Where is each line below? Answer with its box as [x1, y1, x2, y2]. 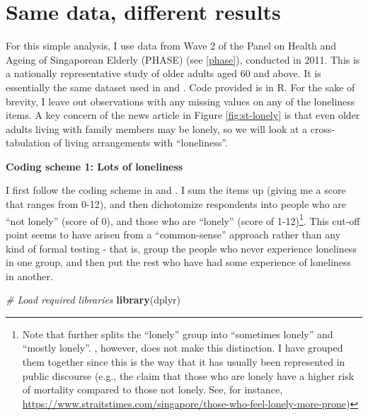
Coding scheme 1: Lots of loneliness [6, 158, 183, 173]
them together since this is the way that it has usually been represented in [22, 354, 345, 369]
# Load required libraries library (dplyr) [6, 292, 180, 307]
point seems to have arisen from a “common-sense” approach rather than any [6, 226, 341, 241]
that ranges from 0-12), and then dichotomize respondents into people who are [6, 197, 347, 212]
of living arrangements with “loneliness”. [53, 135, 228, 150]
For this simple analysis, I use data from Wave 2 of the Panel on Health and [6, 38, 337, 53]
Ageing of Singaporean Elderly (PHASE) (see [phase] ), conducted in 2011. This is [6, 52, 360, 67]
